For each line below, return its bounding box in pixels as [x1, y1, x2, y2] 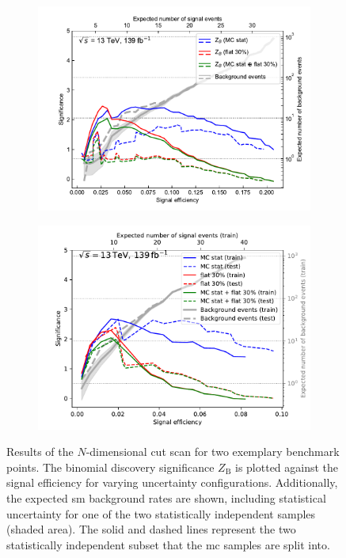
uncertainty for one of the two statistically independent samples [6, 505, 316, 522]
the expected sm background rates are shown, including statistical [6, 489, 326, 506]
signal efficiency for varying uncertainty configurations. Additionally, [6, 474, 338, 491]
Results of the [6, 443, 74, 460]
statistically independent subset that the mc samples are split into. [6, 536, 330, 552]
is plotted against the [235, 458, 339, 475]
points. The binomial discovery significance [6, 458, 215, 475]
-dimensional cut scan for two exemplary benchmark [86, 443, 340, 460]
